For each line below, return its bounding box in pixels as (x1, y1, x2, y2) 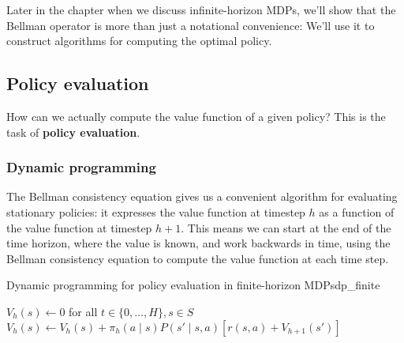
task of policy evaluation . (6, 123, 140, 140)
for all (69, 303, 98, 319)
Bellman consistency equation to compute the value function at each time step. (6, 250, 389, 266)
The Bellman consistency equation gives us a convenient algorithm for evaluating (6, 188, 398, 205)
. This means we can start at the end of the (181, 219, 391, 236)
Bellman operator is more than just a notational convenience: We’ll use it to (6, 17, 375, 33)
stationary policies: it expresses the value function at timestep (6, 203, 305, 220)
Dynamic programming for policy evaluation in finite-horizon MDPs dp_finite (6, 277, 380, 293)
